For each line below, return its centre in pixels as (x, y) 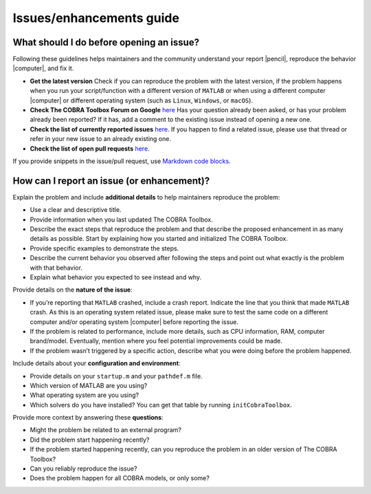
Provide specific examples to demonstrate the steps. (104, 248)
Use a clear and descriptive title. (76, 210)
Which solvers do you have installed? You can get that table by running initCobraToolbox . (161, 405)
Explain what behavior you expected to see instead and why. (116, 277)
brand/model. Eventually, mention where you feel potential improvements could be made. (156, 341)
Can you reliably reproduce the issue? (83, 469)
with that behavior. (56, 268)
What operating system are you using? (85, 395)
